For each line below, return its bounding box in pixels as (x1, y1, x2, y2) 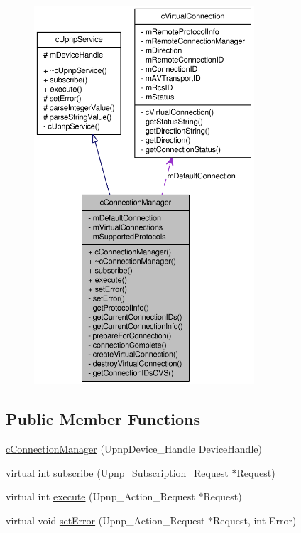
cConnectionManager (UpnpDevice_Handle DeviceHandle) (6, 441, 262, 456)
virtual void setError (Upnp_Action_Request (6, 512, 205, 527)
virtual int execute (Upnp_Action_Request (6, 489, 195, 504)
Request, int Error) (213, 512, 297, 527)
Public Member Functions (6, 408, 200, 430)
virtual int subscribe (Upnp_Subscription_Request (6, 465, 229, 480)
